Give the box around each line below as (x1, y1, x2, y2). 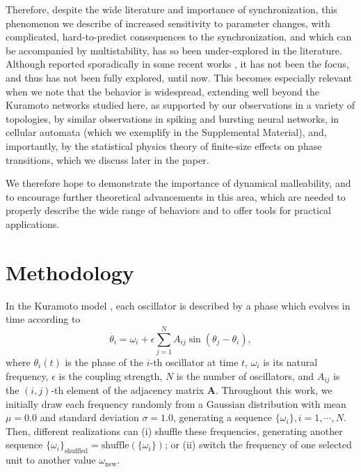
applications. (6, 216, 60, 231)
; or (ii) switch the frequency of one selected (164, 437, 352, 452)
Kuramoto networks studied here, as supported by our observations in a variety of (6, 98, 355, 112)
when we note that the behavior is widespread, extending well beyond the (6, 84, 319, 98)
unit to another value (6, 452, 96, 467)
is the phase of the (65, 354, 143, 369)
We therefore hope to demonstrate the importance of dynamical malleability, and (6, 176, 351, 190)
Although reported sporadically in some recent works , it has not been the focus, (6, 56, 349, 71)
